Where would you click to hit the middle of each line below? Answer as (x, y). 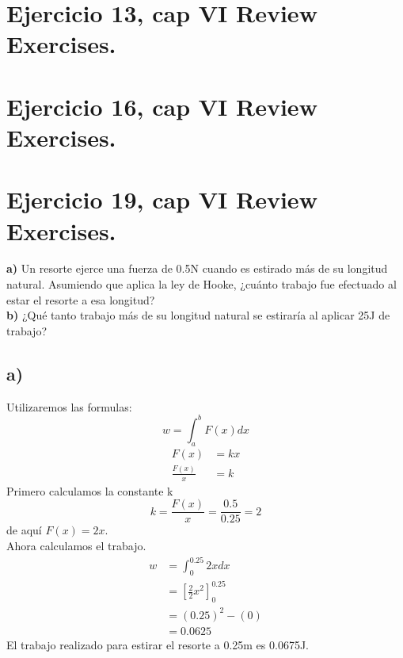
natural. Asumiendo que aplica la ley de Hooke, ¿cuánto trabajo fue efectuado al (201, 284)
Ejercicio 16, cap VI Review (162, 106)
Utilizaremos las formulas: (69, 406)
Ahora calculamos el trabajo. (76, 545)
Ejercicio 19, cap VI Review (162, 199)
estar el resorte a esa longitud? (81, 299)
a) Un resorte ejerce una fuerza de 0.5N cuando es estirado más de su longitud (197, 268)
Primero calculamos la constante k (90, 490)
